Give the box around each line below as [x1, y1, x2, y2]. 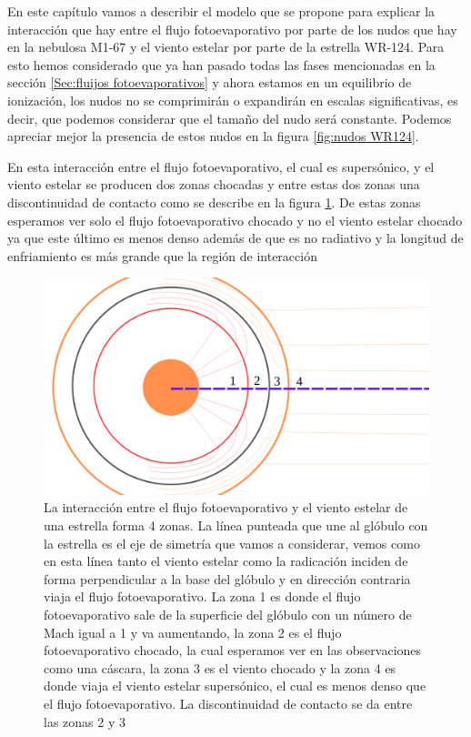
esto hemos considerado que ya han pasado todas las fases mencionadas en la [7, 55, 436, 74]
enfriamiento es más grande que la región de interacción [7, 246, 317, 265]
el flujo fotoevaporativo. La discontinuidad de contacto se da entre [44, 693, 413, 712]
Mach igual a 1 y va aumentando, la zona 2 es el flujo [44, 622, 342, 641]
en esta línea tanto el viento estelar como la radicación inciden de [44, 551, 408, 570]
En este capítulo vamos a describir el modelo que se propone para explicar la [7, 2, 436, 20]
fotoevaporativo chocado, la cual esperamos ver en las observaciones [44, 641, 422, 660]
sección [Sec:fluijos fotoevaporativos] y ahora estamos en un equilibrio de [7, 73, 412, 92]
